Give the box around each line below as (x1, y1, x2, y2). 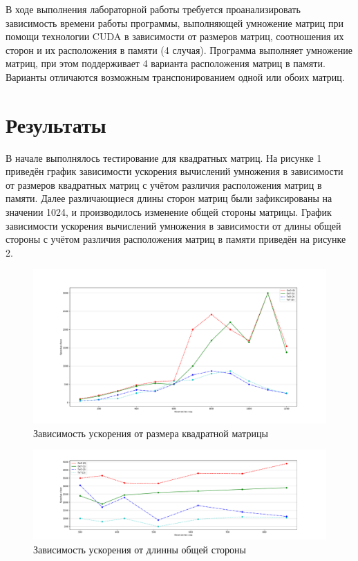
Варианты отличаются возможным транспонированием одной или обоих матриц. (6, 69, 345, 84)
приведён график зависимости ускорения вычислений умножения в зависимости (6, 164, 343, 178)
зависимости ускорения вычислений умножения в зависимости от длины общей (6, 218, 341, 232)
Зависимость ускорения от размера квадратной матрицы (33, 425, 268, 440)
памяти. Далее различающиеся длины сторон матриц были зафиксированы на (6, 191, 332, 205)
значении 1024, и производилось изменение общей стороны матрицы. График (6, 205, 332, 219)
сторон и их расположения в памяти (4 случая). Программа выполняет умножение (6, 42, 352, 57)
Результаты (6, 110, 106, 138)
